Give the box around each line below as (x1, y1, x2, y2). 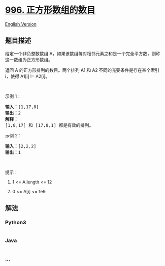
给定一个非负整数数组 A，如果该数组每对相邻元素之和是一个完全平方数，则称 (5, 50, 161, 57)
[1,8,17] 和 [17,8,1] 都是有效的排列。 (5, 122, 94, 128)
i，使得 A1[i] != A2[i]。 (5, 73, 50, 79)
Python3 (5, 219, 26, 226)
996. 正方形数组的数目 (5, 4, 96, 16)
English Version (5, 21, 37, 27)
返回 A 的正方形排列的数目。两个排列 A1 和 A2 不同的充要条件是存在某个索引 (5, 67, 160, 73)
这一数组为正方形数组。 (5, 57, 53, 62)
